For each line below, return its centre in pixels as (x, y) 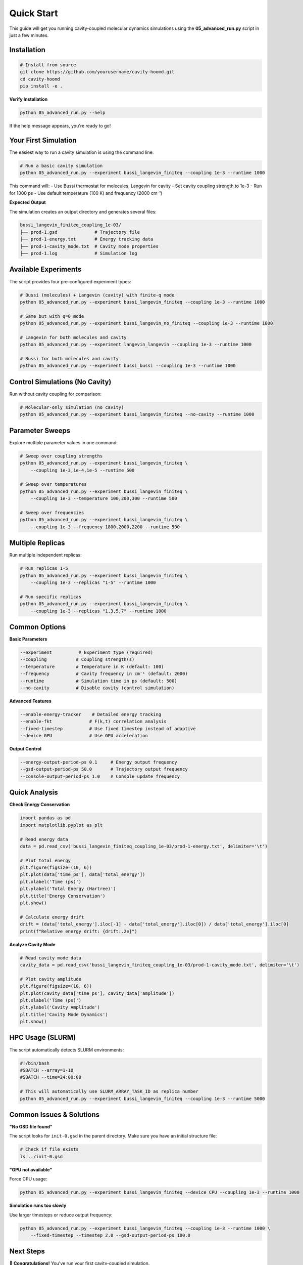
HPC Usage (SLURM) (43, 1038)
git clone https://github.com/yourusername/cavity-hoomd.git (97, 72)
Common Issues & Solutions (54, 1114)
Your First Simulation (43, 140)
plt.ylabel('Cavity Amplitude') (60, 1007)
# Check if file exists (49, 1149)
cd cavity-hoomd (40, 79)
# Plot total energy (45, 860)
